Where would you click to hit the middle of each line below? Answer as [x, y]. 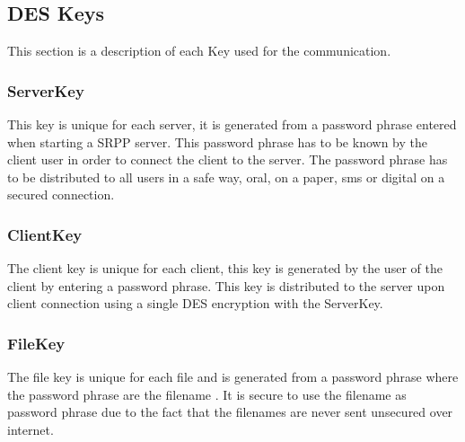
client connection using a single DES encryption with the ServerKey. [195, 303]
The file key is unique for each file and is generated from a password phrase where [233, 377]
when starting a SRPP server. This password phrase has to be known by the [217, 141]
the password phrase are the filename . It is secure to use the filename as [207, 394]
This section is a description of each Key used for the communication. [199, 51]
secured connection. [61, 194]
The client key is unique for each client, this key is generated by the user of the [225, 268]
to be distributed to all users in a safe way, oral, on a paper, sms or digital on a [226, 177]
